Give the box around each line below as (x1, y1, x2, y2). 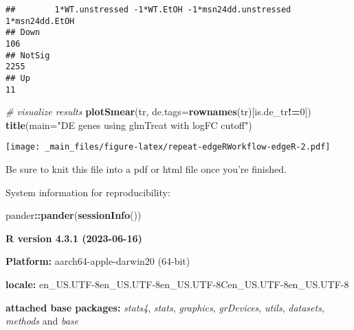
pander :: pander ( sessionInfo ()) (5, 208, 142, 222)
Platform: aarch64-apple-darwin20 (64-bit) (5, 254, 190, 268)
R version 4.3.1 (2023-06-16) (5, 231, 142, 245)
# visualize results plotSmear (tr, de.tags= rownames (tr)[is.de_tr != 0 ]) (5, 104, 311, 119)
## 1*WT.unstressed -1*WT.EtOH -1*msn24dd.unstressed (5, 5, 291, 14)
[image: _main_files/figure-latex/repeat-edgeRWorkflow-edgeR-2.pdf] (5, 142, 331, 152)
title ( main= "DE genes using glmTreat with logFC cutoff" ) (5, 117, 252, 132)
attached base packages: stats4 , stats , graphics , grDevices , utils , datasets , (5, 300, 324, 314)
